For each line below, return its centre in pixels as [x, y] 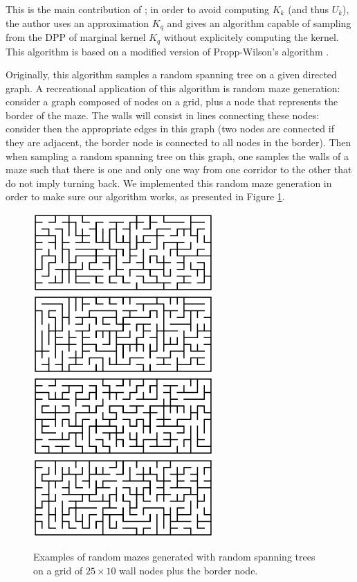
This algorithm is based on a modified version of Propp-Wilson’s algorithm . [167, 51]
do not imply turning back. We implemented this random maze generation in [169, 183]
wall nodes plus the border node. [189, 570]
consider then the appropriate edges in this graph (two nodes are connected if [170, 129]
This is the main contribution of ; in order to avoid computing [138, 9]
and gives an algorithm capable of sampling [259, 23]
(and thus [308, 9]
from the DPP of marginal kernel [76, 37]
